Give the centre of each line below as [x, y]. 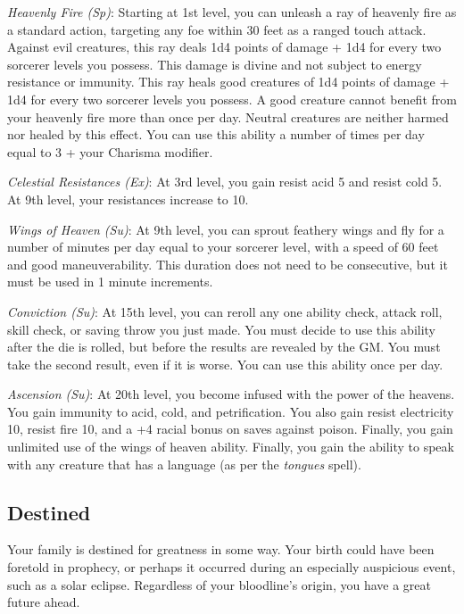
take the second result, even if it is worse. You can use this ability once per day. [225, 364]
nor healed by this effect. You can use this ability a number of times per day [216, 134]
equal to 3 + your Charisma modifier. [110, 151]
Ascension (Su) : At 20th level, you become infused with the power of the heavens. [231, 394]
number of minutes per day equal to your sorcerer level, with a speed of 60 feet [223, 247]
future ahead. [44, 602]
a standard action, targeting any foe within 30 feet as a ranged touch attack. [217, 29]
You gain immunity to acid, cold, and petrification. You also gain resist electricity [231, 411]
